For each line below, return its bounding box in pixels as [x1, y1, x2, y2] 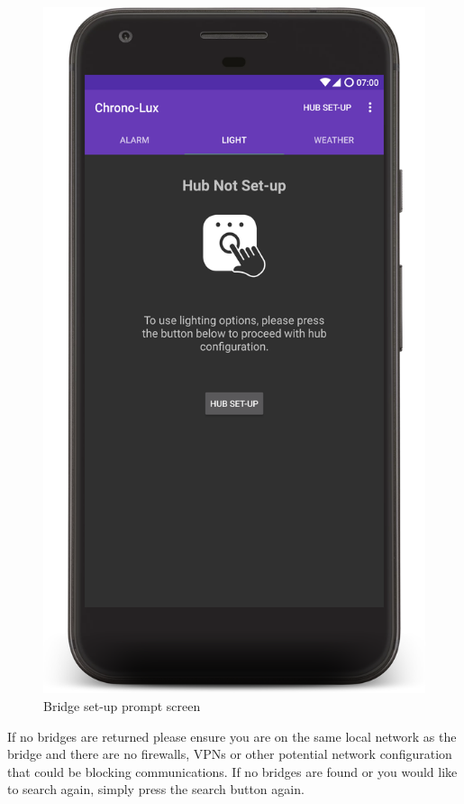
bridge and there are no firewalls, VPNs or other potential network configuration [7, 744, 452, 763]
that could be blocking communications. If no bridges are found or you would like [7, 762, 458, 781]
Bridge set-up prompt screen [43, 696, 201, 715]
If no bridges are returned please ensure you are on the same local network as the [7, 726, 457, 745]
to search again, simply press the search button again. [7, 780, 305, 799]
